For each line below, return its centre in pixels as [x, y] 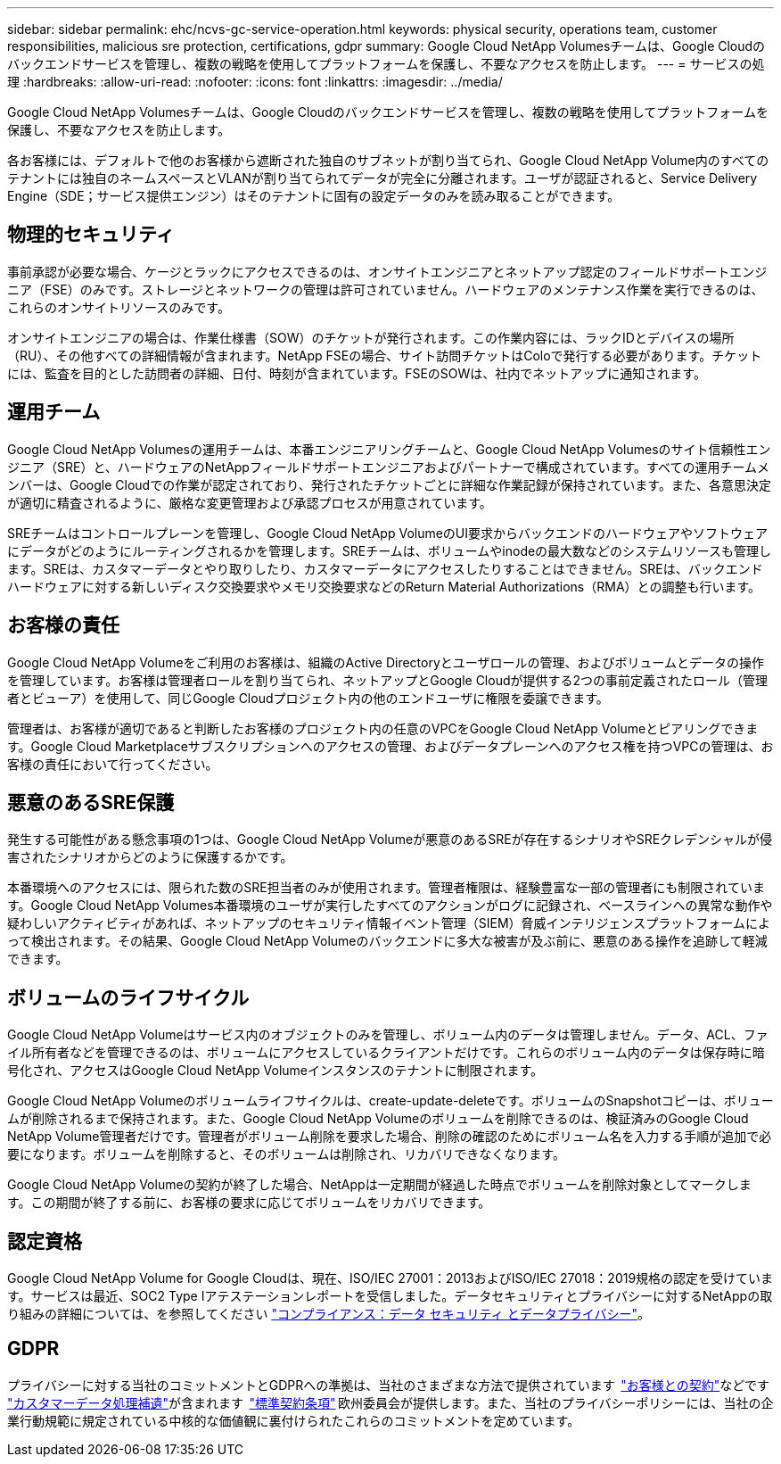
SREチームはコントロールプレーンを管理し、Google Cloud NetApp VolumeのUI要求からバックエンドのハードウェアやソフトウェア [388, 533]
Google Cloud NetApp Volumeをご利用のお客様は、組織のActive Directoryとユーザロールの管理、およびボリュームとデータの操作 [386, 662]
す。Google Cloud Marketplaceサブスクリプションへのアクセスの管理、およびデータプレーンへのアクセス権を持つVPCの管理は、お [390, 746]
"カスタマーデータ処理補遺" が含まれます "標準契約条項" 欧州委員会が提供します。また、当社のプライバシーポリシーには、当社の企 [390, 1402]
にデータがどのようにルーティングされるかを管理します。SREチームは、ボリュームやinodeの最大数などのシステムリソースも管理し [389, 550]
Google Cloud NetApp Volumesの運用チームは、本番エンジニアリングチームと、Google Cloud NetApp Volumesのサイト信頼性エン [389, 449]
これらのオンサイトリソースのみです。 [119, 307]
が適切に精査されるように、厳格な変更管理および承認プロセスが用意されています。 [250, 502]
